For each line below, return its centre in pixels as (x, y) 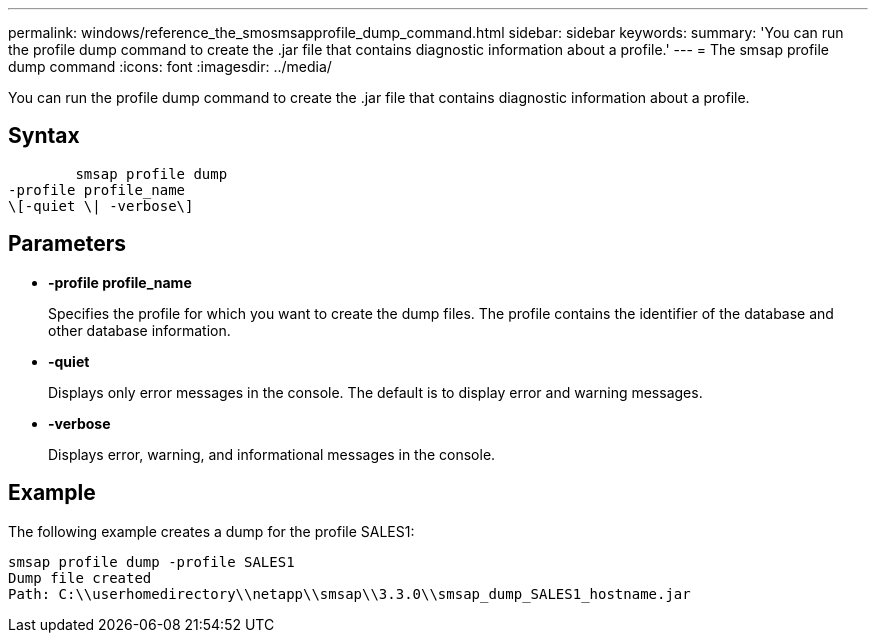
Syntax (44, 136)
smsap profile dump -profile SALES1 (151, 561)
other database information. (139, 330)
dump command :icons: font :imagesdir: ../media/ (170, 66)
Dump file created (80, 577)
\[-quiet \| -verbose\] (101, 205)
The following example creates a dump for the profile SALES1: (211, 531)
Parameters (67, 244)
